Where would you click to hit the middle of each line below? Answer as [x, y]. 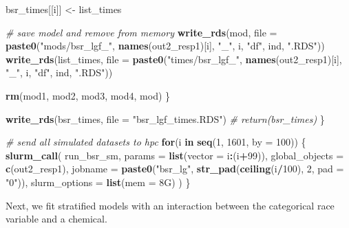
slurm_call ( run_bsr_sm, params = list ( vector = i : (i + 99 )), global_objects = [175, 155]
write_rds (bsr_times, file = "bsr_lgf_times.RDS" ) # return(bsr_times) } [165, 118]
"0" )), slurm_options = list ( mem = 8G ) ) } [98, 182]
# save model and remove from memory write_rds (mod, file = [141, 32]
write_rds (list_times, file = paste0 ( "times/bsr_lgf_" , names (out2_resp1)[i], [174, 59]
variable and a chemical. [56, 219]
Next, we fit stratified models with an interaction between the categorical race [170, 205]
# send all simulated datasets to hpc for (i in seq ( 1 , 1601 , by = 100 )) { [156, 142]
